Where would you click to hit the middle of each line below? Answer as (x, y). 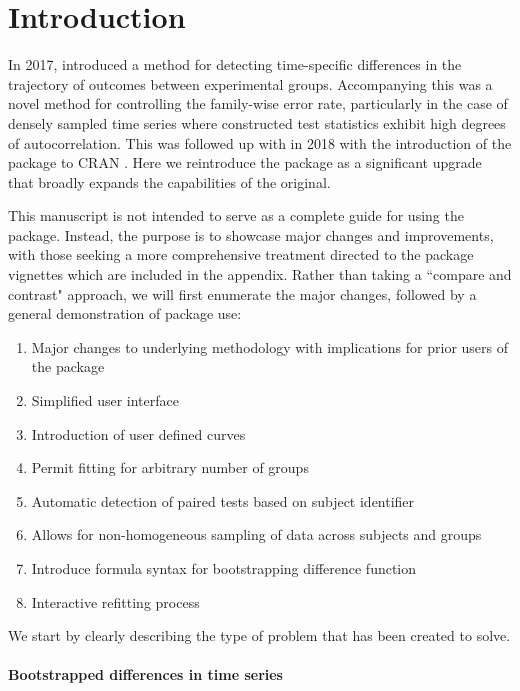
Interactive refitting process (115, 601)
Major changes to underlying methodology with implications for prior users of (270, 346)
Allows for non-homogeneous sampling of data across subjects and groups (256, 534)
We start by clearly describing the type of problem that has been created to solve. (259, 635)
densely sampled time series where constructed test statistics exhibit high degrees (257, 122)
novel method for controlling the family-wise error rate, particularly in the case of (258, 103)
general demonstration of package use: (125, 313)
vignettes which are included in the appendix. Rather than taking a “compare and (260, 274)
